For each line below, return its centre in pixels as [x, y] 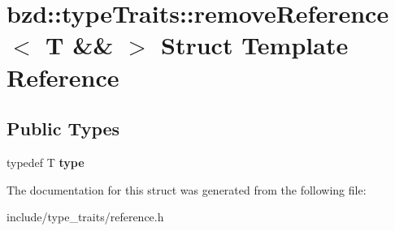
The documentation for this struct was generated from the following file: [187, 189]
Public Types [63, 128]
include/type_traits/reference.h [85, 217]
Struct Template [255, 45]
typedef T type [46, 162]
